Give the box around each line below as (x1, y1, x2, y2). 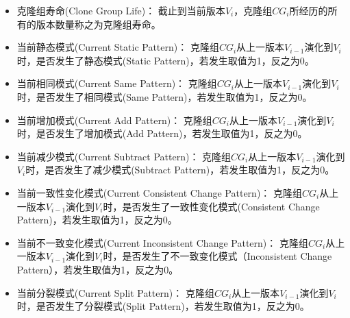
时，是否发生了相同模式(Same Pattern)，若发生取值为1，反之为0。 (16, 89, 312, 103)
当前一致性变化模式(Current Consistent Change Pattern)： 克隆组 (16, 185, 302, 199)
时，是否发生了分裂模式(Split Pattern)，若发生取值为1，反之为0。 (16, 299, 310, 313)
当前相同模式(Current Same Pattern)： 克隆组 (16, 76, 217, 90)
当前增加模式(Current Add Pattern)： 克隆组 (16, 112, 212, 127)
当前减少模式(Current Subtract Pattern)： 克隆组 (16, 149, 232, 163)
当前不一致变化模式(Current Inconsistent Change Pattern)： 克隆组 (16, 235, 308, 249)
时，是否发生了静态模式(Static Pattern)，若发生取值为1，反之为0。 (16, 53, 314, 67)
